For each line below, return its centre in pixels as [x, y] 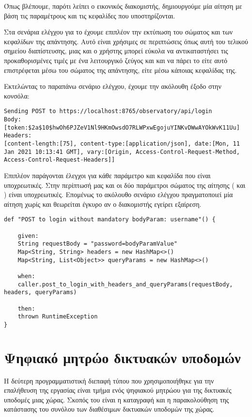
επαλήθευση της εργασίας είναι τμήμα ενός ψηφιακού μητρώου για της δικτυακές [118, 390]
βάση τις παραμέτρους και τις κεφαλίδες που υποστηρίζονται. [90, 15]
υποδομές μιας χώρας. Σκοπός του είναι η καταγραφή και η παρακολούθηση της [117, 399]
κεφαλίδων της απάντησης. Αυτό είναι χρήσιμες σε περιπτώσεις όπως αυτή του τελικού [126, 41]
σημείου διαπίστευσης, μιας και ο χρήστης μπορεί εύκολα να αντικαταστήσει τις [116, 51]
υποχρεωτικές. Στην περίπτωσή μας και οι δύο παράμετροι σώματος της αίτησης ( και [125, 185]
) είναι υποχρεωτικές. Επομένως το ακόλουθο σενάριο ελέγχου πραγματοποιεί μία [118, 194]
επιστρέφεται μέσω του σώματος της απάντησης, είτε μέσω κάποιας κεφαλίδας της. [120, 70]
